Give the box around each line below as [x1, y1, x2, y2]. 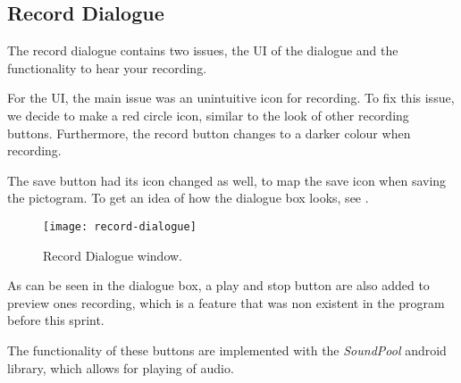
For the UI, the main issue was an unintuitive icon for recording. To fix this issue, [7, 88, 455, 107]
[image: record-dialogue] [43, 220, 197, 233]
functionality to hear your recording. [7, 58, 207, 77]
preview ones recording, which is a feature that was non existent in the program [7, 293, 445, 312]
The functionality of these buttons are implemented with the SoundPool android [7, 340, 447, 359]
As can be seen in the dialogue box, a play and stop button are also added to [7, 276, 430, 295]
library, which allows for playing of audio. [7, 358, 234, 377]
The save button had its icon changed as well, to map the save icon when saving [7, 171, 447, 189]
